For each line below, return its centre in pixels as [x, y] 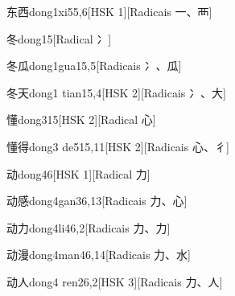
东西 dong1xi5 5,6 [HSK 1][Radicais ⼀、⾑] [109, 11]
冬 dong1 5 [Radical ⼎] [59, 38]
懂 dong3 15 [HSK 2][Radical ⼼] [81, 119]
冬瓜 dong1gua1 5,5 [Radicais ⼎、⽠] [94, 66]
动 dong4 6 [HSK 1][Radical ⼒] [78, 173]
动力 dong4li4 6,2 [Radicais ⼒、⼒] [89, 227]
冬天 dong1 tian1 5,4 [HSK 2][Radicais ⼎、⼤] [116, 92]
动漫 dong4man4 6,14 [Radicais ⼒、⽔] [99, 255]
